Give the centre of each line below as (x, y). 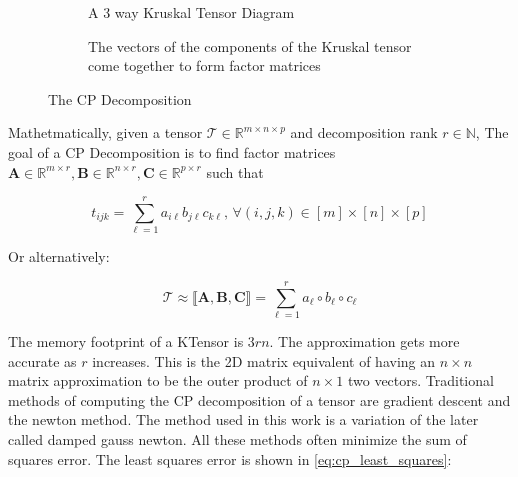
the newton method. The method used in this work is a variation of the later (243, 419)
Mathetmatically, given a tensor (105, 132)
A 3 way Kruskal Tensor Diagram (191, 12)
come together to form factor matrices (204, 65)
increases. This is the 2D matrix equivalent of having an (263, 360)
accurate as (42, 360)
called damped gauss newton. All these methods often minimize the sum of (237, 438)
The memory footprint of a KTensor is (126, 341)
